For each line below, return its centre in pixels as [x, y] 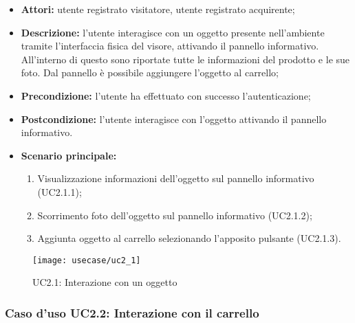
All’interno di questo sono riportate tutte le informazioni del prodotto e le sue [185, 59]
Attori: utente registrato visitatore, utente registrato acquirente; [158, 9]
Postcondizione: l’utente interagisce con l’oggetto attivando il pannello [174, 119]
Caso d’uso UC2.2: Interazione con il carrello [132, 312]
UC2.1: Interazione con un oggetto [105, 282]
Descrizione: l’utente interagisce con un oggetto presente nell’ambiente [173, 32]
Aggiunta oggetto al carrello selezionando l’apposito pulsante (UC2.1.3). [189, 238]
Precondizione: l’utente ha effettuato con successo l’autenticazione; [166, 95]
